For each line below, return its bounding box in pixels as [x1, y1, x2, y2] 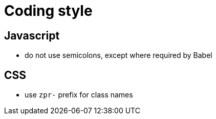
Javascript [4, 29, 60, 42]
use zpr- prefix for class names [25, 90, 133, 100]
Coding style [4, 2, 93, 19]
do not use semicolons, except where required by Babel [25, 51, 212, 60]
